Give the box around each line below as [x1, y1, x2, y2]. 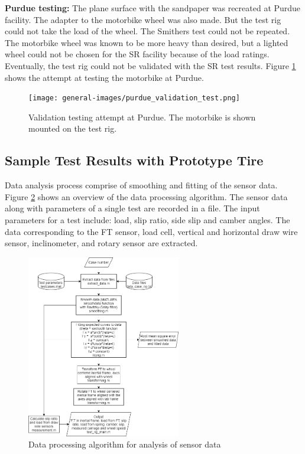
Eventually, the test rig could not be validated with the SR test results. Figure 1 [5, 59, 296, 71]
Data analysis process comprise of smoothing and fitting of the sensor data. [5, 179, 278, 191]
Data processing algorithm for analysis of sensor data [28, 438, 221, 450]
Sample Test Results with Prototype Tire [5, 151, 264, 169]
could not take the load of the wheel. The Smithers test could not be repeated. [5, 25, 290, 37]
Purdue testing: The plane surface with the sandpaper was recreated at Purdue [5, 2, 301, 14]
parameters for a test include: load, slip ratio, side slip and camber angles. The [5, 213, 290, 226]
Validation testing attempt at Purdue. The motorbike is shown [28, 110, 256, 123]
